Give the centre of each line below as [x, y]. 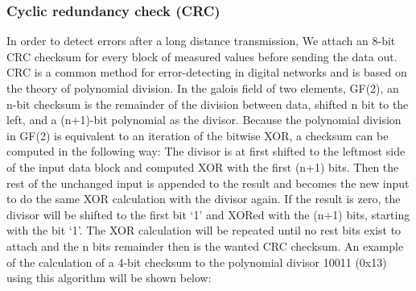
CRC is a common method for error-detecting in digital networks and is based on [207, 72]
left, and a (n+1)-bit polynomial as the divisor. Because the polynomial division [204, 120]
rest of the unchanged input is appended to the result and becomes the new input [208, 183]
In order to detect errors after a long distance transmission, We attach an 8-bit [201, 41]
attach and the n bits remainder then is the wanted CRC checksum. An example [205, 245]
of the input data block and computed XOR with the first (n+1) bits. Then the [203, 166]
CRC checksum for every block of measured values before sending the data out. [202, 56]
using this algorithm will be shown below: [109, 278]
